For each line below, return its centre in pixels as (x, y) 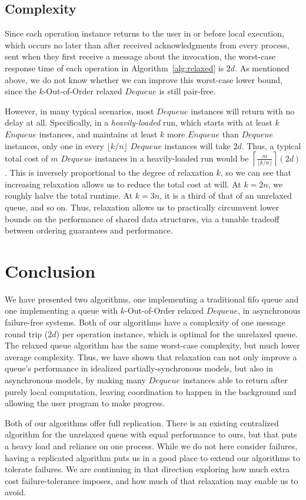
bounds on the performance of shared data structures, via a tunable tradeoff (142, 218)
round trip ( (26, 333)
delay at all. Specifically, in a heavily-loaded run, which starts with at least (139, 122)
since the (21, 91)
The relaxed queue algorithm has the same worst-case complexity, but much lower (152, 345)
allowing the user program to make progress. (85, 403)
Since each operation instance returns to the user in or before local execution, (144, 33)
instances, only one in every (54, 145)
